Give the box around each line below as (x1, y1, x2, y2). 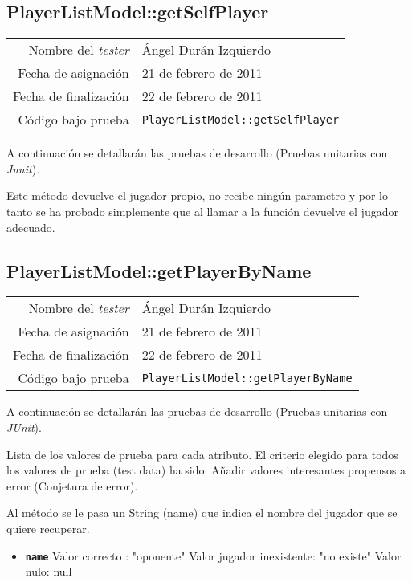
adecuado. (6, 218, 55, 235)
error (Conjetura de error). (6, 477, 138, 494)
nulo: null (25, 563, 72, 580)
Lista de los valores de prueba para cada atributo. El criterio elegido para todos (6, 446, 398, 462)
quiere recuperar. (6, 519, 90, 536)
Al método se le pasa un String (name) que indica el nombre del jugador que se (6, 504, 398, 521)
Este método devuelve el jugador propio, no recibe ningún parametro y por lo (6, 187, 388, 204)
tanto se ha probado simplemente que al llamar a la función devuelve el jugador (6, 202, 398, 219)
